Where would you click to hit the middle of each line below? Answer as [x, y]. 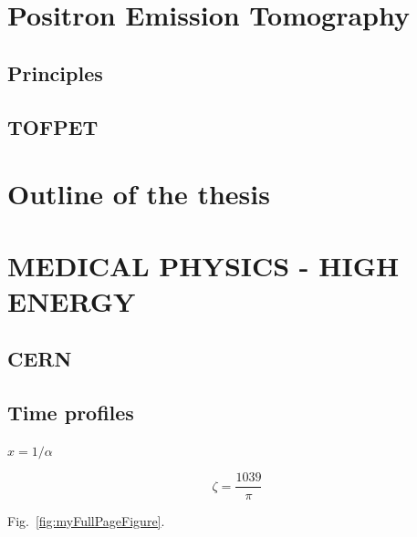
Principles [55, 72]
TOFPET [53, 126]
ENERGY [72, 300]
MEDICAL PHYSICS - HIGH [203, 265]
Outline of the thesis [139, 194]
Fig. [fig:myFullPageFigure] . [86, 520]
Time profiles [71, 413]
